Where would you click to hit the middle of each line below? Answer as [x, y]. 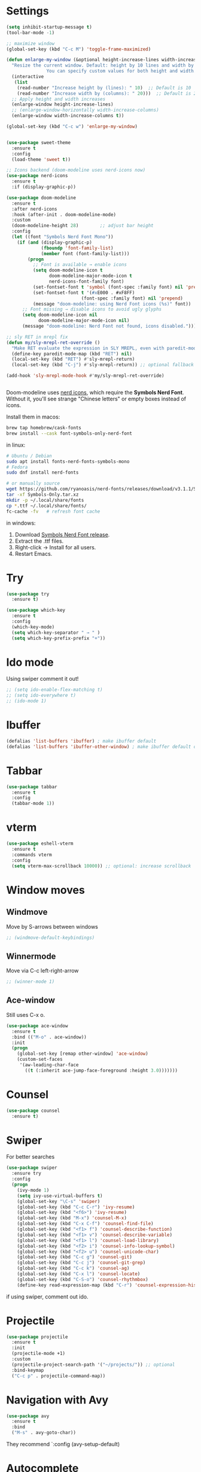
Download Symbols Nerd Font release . [62, 534]
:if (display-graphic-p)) [44, 187]
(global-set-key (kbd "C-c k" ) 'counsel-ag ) [73, 1268]
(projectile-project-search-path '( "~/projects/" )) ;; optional [93, 1365]
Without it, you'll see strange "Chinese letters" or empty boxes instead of [96, 399]
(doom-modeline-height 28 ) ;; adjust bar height [83, 226]
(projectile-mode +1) [39, 1354]
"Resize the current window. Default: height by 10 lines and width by [103, 65]
